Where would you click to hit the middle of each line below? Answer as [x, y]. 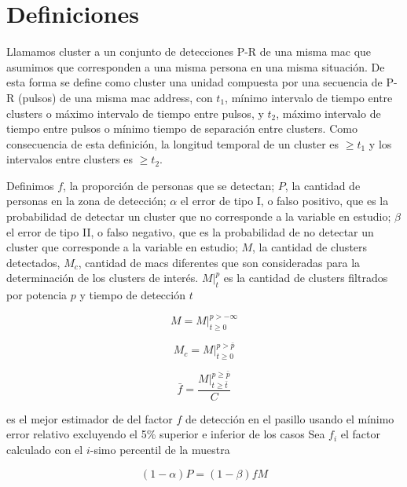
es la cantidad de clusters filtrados [306, 278]
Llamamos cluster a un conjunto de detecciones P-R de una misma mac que [189, 51]
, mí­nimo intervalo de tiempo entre [309, 97]
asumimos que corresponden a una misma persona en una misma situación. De [196, 66]
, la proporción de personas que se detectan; [169, 185]
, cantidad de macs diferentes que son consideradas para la [219, 262]
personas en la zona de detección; [86, 201]
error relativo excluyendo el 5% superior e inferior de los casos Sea [166, 434]
